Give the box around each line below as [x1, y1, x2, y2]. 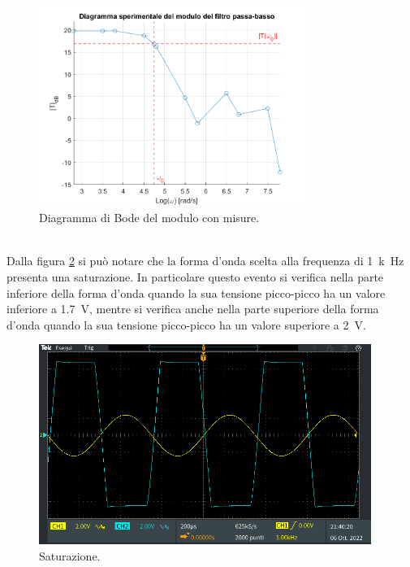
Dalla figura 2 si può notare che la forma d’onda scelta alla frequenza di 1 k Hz [6, 252, 404, 269]
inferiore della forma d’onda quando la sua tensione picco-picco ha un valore [6, 284, 386, 301]
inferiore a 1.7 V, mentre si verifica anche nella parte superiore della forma [6, 300, 379, 317]
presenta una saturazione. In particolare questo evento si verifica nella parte [6, 268, 384, 286]
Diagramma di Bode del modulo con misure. [39, 209, 260, 226]
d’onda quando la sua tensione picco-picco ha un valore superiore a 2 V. [6, 316, 366, 333]
